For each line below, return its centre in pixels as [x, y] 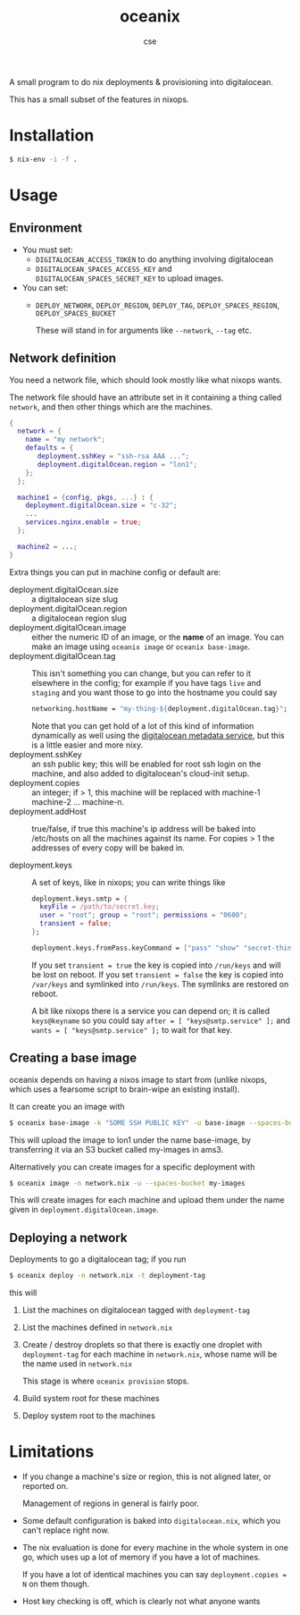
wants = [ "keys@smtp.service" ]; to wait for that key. [132, 1029]
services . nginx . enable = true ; [83, 522]
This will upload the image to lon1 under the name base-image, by [130, 1140]
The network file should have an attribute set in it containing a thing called [146, 397]
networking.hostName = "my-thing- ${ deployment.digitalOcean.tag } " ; [160, 708]
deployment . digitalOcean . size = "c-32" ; [101, 506]
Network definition [63, 358]
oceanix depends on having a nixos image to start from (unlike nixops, [138, 1079]
